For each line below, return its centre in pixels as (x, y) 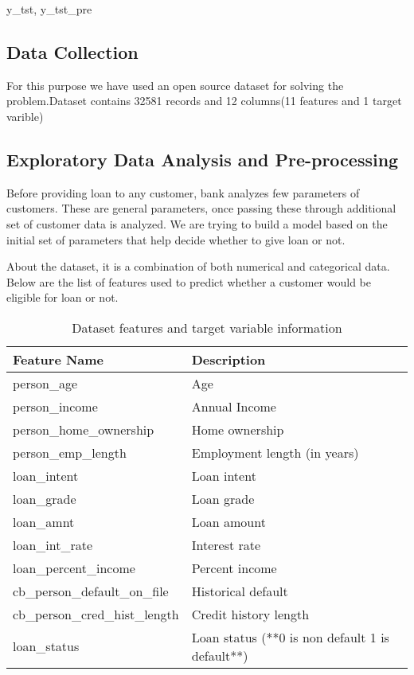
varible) (25, 116)
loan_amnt (44, 521)
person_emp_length (70, 452)
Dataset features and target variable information (207, 327)
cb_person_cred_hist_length (96, 614)
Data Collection (72, 51)
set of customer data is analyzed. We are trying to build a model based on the (197, 223)
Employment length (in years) (275, 452)
